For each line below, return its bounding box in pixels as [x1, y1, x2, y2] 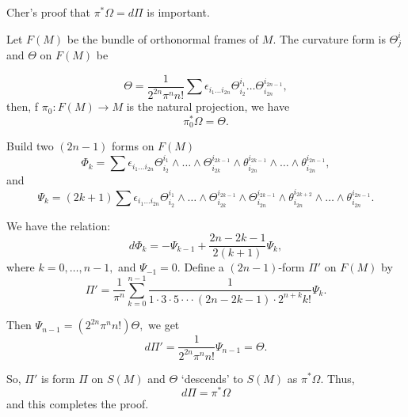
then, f [6, 98, 39, 115]
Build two [6, 138, 54, 154]
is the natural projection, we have [126, 98, 290, 115]
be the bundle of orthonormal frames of [67, 30, 259, 47]
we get [148, 317, 180, 333]
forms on [112, 138, 154, 154]
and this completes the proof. [6, 396, 149, 412]
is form [41, 370, 75, 386]
